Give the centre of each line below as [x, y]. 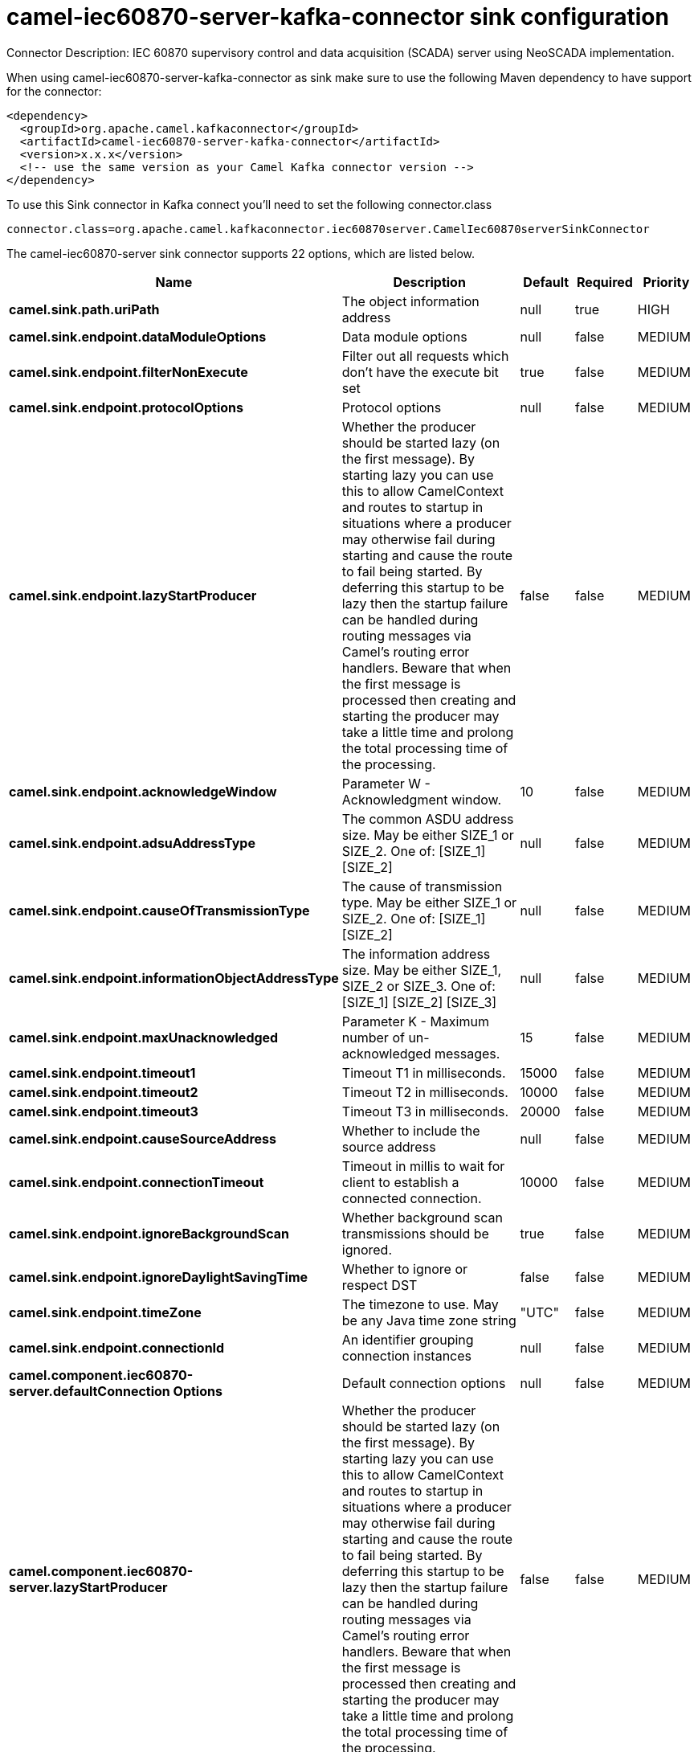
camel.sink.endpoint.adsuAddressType [132, 843]
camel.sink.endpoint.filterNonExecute [129, 372]
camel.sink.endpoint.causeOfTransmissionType [159, 910]
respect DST [380, 1285]
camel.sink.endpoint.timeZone [105, 1312]
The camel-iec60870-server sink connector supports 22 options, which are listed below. [241, 253]
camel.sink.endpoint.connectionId [117, 1347]
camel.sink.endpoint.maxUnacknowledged [144, 1037]
